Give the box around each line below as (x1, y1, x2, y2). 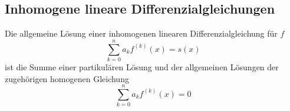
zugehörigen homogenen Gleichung (5, 72, 129, 84)
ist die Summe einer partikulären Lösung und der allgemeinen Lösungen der (5, 60, 279, 73)
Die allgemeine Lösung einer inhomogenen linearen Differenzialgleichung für (5, 27, 278, 40)
